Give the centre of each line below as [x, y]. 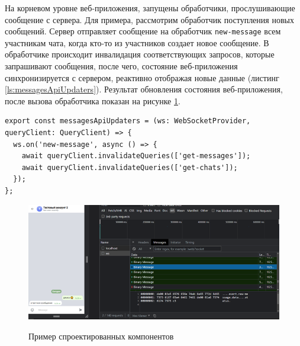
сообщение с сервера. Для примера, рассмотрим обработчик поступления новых [149, 19]
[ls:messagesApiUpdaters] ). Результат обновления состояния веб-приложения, [144, 89]
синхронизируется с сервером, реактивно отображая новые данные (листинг [142, 77]
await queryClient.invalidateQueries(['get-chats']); [130, 167]
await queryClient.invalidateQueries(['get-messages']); [136, 156]
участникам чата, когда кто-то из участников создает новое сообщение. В [137, 42]
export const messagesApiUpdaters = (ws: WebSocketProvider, [128, 121]
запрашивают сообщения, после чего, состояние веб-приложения [121, 66]
